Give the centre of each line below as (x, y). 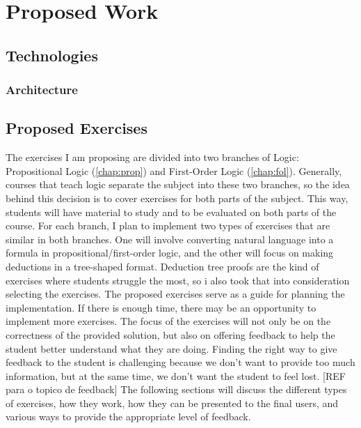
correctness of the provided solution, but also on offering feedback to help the (170, 334)
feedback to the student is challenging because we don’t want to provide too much (180, 362)
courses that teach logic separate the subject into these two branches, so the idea (178, 184)
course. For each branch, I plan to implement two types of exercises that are (168, 226)
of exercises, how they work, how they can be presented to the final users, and (172, 403)
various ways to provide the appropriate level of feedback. (128, 416)
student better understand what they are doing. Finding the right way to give (171, 348)
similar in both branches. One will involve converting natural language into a (170, 239)
